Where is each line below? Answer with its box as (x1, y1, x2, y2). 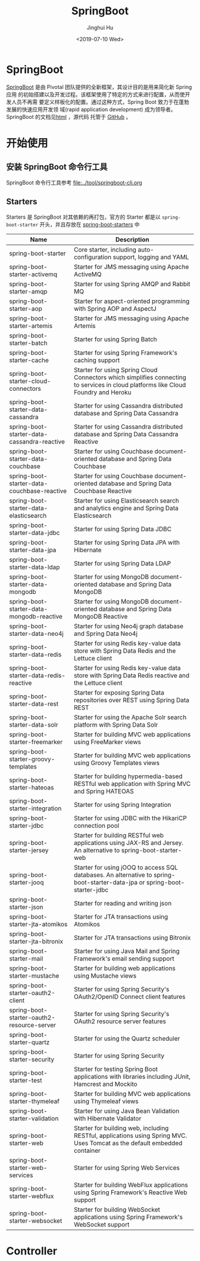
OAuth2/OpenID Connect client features (73, 992, 186, 1000)
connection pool (73, 821, 120, 830)
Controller (6, 1244, 58, 1257)
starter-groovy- (9, 755, 55, 763)
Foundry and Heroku (73, 388, 132, 396)
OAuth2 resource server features (73, 1017, 167, 1026)
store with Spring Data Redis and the (73, 647, 176, 655)
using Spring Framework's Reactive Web (73, 1188, 187, 1196)
